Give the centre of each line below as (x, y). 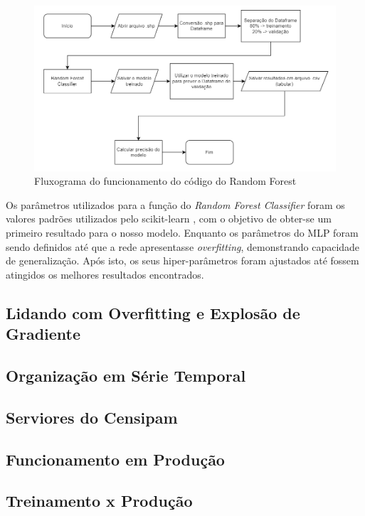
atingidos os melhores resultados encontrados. (105, 274)
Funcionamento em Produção (115, 459)
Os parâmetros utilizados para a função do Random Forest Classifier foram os (175, 204)
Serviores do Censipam (92, 417)
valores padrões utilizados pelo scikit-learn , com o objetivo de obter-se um (169, 219)
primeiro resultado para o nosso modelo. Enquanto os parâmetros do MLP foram (182, 233)
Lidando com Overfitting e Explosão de (153, 312)
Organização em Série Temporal (126, 375)
